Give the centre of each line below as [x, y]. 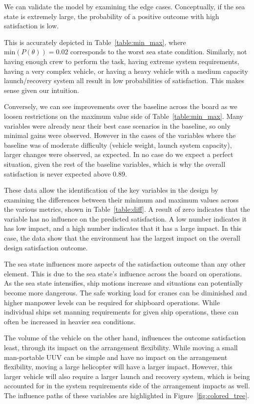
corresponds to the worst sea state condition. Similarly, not [159, 52]
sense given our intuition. [42, 90]
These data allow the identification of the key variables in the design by [111, 190]
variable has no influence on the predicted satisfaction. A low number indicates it [126, 218]
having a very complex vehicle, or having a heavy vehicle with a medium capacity [126, 71]
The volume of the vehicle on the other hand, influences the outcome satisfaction [125, 338]
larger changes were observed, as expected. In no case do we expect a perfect [119, 154]
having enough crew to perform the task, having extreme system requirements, [122, 61]
